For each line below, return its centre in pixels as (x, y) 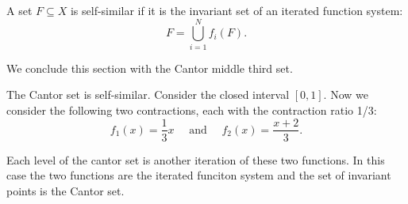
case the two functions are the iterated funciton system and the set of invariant (199, 175)
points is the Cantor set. (65, 190)
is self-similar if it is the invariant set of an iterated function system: (237, 10)
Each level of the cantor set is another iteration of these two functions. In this (196, 159)
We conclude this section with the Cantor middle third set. (150, 68)
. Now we (346, 94)
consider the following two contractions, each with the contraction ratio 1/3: (192, 110)
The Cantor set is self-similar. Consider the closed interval (148, 94)
